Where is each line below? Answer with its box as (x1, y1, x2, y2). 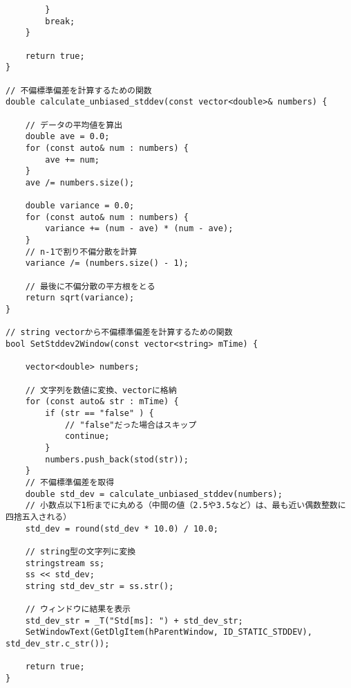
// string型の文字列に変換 (25, 546, 136, 556)
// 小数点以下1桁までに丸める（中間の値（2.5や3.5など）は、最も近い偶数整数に (25, 500, 346, 511)
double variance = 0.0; (25, 201, 135, 211)
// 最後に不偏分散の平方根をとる (25, 281, 155, 291)
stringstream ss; (25, 558, 105, 568)
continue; (64, 431, 110, 442)
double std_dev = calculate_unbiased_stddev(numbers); (25, 489, 283, 499)
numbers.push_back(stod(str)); (45, 454, 189, 464)
